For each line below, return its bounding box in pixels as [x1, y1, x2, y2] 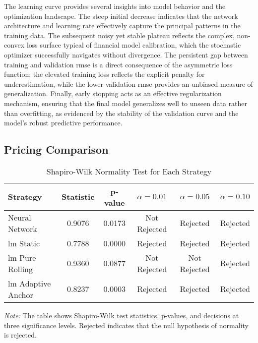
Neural [8, 211, 31, 223]
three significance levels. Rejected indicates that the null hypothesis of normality [4, 320, 249, 330]
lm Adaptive [8, 277, 51, 289]
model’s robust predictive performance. [4, 117, 123, 128]
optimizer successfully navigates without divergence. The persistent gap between [4, 49, 248, 59]
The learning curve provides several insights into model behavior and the [4, 1, 226, 11]
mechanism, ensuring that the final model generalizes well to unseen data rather [4, 98, 248, 108]
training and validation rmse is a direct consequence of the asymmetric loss [4, 59, 233, 69]
